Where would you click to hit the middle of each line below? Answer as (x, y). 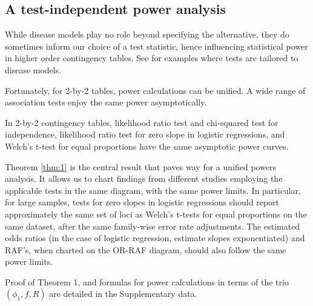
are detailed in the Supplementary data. (123, 294)
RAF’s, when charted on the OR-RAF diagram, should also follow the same (146, 249)
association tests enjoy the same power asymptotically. (106, 102)
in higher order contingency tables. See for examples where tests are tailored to (152, 58)
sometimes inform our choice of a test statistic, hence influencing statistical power (156, 46)
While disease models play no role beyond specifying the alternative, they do (147, 34)
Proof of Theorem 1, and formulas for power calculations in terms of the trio (147, 281)
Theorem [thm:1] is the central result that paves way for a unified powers (141, 166)
